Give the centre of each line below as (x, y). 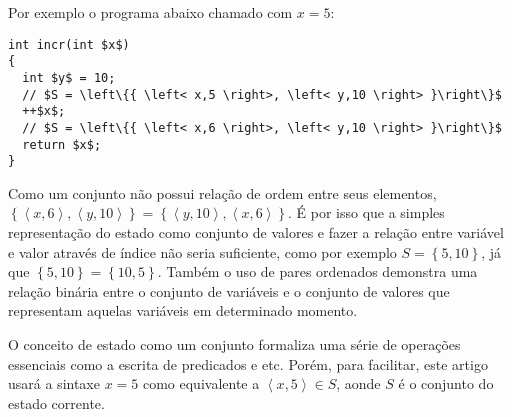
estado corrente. (56, 402)
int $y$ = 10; (69, 77)
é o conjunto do (446, 383)
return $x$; (62, 144)
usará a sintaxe (54, 383)
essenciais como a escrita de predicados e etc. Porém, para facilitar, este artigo (248, 363)
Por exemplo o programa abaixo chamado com (150, 12)
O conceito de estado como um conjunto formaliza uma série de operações (234, 344)
